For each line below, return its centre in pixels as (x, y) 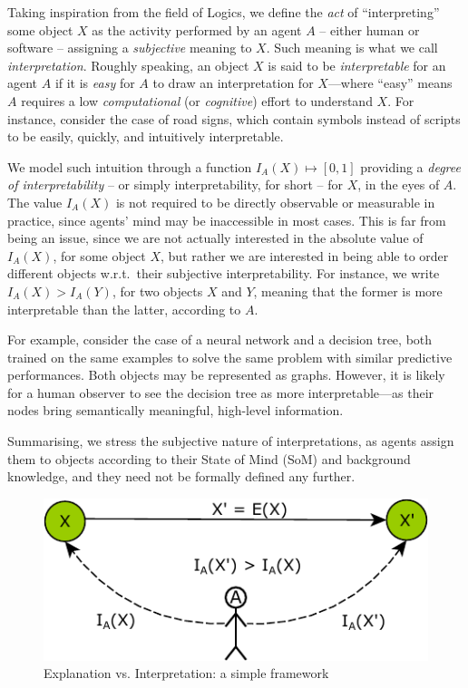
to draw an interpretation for (233, 83)
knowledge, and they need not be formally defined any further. (181, 476)
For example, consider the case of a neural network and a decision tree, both (220, 339)
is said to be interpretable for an (357, 65)
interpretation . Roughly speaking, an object (128, 65)
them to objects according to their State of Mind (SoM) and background (209, 458)
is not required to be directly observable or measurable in (275, 202)
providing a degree (410, 166)
